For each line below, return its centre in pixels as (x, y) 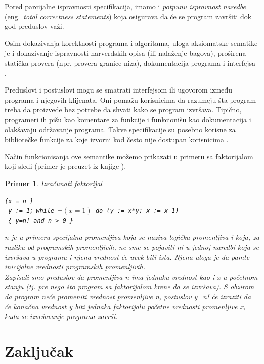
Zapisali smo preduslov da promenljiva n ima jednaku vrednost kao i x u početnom (131, 276)
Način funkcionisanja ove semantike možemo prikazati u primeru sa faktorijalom (129, 156)
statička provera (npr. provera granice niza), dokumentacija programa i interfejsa (130, 62)
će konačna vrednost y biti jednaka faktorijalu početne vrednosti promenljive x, (125, 306)
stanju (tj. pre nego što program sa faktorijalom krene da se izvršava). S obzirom (129, 286)
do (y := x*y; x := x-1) (137, 211)
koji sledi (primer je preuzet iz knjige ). (65, 166)
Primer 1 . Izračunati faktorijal (53, 183)
